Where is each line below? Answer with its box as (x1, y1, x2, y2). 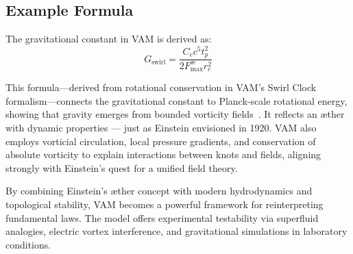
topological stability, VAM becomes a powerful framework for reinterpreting (5, 196, 324, 211)
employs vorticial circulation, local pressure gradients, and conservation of (5, 134, 316, 148)
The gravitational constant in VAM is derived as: (5, 31, 212, 46)
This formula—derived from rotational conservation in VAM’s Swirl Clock (5, 80, 317, 94)
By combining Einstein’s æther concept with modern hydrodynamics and (5, 183, 313, 198)
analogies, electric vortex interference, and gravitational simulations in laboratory (5, 224, 348, 238)
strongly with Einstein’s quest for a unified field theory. (5, 160, 238, 175)
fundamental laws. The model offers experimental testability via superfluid (5, 210, 319, 225)
